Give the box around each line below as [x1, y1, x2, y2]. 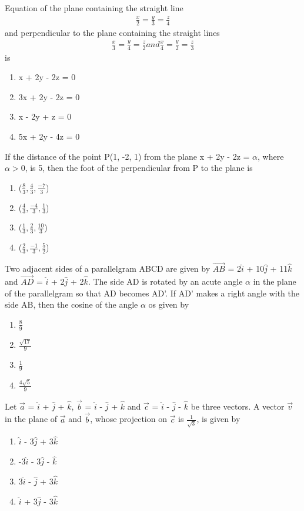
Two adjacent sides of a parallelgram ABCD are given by [5, 262, 211, 275]
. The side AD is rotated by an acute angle [88, 275, 243, 288]
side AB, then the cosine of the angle [5, 298, 138, 311]
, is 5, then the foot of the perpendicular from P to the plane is [25, 161, 253, 174]
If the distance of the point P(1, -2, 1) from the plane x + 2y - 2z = [5, 150, 250, 162]
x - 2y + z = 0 [18, 110, 72, 123]
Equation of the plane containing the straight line [5, 2, 183, 14]
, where [258, 150, 284, 162]
